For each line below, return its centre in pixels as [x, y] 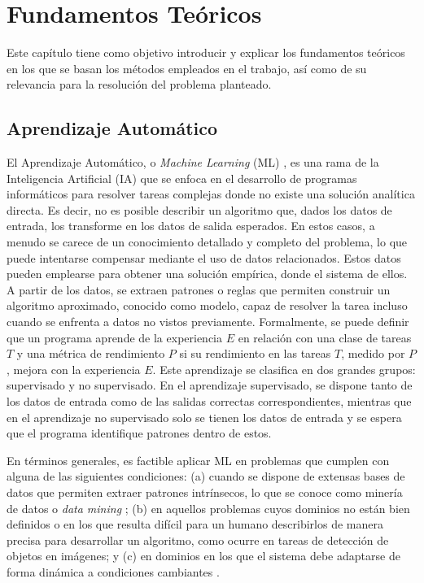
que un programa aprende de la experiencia [115, 337]
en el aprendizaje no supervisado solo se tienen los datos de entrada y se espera [204, 417]
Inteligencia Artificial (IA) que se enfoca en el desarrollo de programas [182, 178]
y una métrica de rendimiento [91, 353]
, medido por [373, 353]
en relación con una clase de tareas [325, 337]
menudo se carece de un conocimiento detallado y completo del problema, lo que [207, 242]
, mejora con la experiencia [74, 369]
